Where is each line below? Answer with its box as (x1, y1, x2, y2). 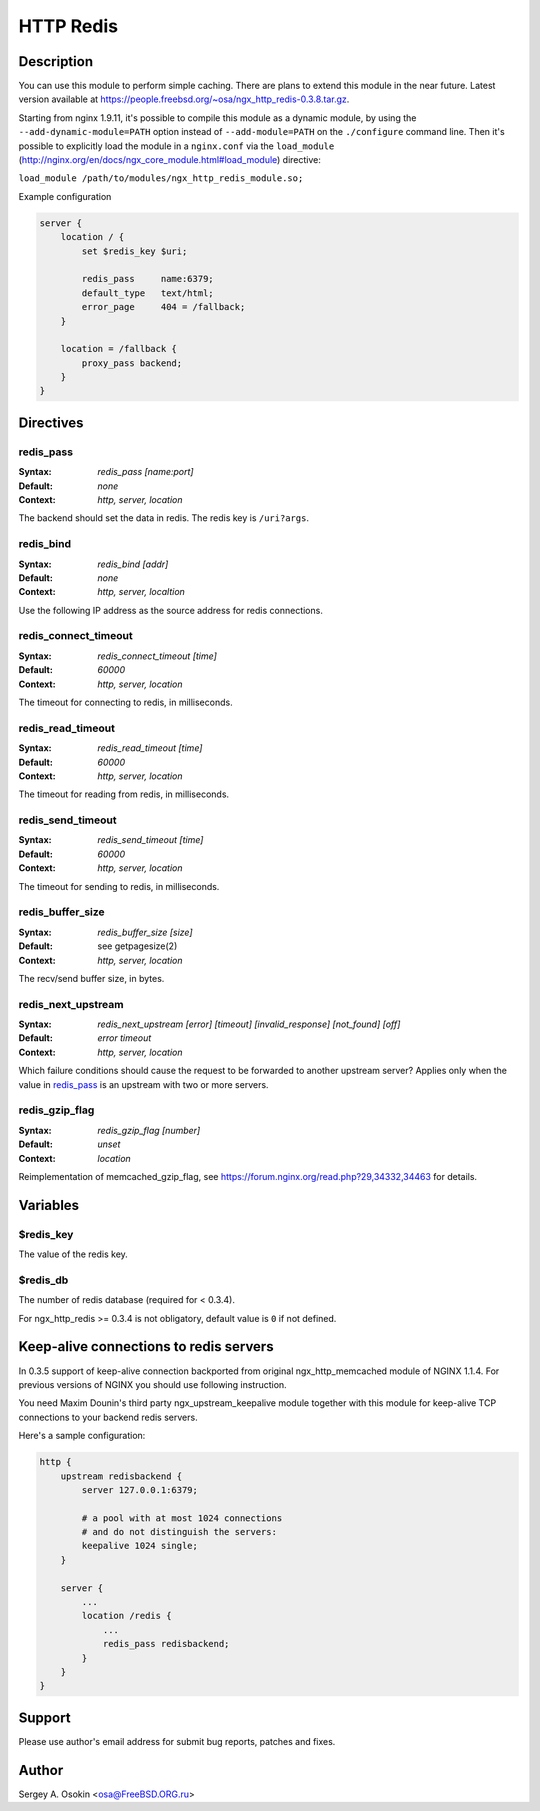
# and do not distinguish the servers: (81, 1526, 277, 1538)
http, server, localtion (97, 586, 185, 598)
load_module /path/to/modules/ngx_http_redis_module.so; (18, 173, 304, 184)
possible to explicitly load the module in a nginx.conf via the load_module (18, 140, 335, 152)
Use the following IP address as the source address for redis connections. (18, 604, 324, 616)
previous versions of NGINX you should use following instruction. (18, 1378, 287, 1390)
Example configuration (18, 190, 112, 202)
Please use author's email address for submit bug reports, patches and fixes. (18, 1735, 336, 1747)
